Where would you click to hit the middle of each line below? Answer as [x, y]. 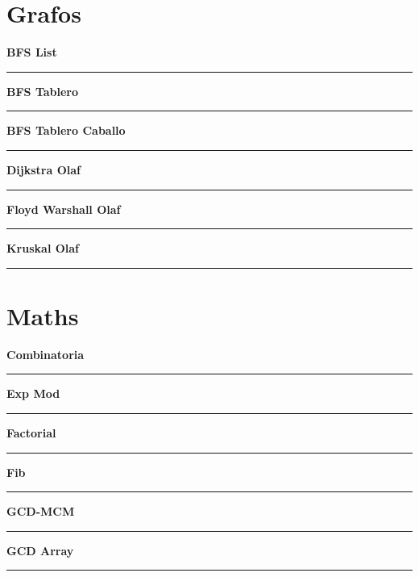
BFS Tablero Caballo [66, 130]
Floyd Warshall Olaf [64, 209]
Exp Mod [33, 393]
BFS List [32, 52]
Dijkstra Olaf [44, 169]
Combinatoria [46, 354]
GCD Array [40, 550]
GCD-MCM [41, 511]
